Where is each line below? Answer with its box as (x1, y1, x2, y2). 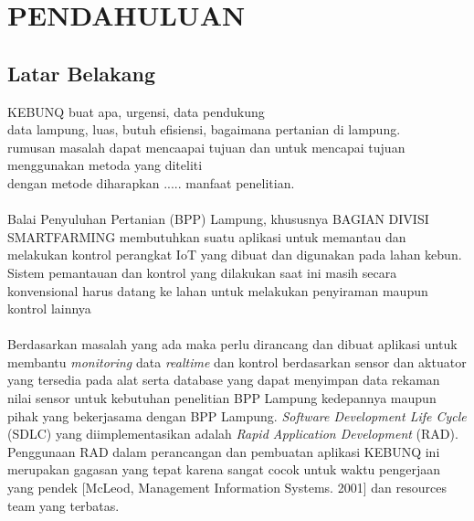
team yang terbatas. (7, 495, 120, 515)
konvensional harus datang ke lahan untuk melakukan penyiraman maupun (7, 281, 428, 300)
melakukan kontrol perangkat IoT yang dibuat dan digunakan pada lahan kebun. (7, 245, 462, 264)
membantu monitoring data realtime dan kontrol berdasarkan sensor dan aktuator (7, 352, 467, 371)
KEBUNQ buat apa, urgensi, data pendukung (7, 101, 265, 121)
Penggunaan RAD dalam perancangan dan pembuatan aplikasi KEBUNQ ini (7, 441, 440, 461)
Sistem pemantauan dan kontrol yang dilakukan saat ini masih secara (7, 262, 397, 282)
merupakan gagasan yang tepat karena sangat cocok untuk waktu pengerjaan (7, 460, 440, 479)
